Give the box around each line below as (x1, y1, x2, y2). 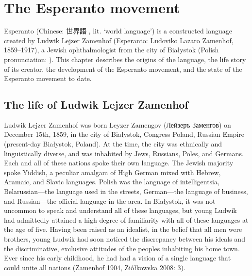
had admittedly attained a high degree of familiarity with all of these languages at (4, 214, 249, 225)
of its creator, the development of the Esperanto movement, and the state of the (4, 64, 242, 74)
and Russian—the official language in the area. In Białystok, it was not (4, 195, 216, 206)
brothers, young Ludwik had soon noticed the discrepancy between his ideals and (4, 234, 245, 244)
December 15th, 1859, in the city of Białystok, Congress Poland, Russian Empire (4, 129, 244, 139)
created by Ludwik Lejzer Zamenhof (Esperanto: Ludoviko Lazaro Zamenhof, (4, 35, 234, 45)
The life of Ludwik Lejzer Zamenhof (4, 97, 188, 112)
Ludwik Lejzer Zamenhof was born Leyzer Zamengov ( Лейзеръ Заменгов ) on (4, 119, 231, 130)
